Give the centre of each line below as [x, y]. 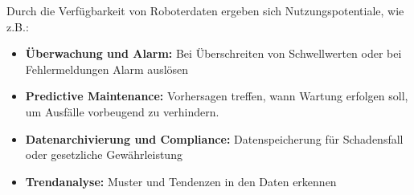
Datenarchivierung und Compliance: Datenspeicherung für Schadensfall [214, 138]
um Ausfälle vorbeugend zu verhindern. [122, 111]
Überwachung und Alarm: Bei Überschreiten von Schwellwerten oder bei [213, 53]
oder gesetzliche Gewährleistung [104, 154]
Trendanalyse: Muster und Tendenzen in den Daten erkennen [181, 181]
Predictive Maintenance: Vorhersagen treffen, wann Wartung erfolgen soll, [217, 96]
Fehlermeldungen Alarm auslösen [107, 69]
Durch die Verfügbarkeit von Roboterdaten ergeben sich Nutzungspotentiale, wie [205, 10]
